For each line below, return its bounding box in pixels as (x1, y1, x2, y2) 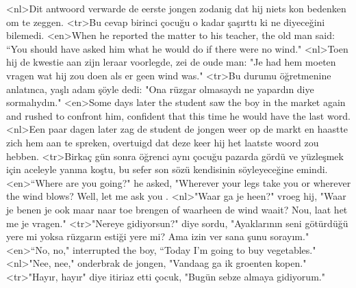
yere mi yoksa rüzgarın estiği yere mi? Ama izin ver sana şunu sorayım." (6, 229, 309, 244)
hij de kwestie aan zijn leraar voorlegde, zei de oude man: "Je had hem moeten (6, 55, 336, 69)
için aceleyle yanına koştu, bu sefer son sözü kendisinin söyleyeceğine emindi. (6, 162, 328, 176)
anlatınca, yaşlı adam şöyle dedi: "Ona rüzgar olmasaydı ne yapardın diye (6, 81, 314, 96)
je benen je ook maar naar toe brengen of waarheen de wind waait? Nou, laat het (6, 202, 348, 216)
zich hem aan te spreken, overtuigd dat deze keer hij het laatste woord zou (6, 135, 319, 149)
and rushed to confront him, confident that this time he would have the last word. (6, 108, 351, 122)
